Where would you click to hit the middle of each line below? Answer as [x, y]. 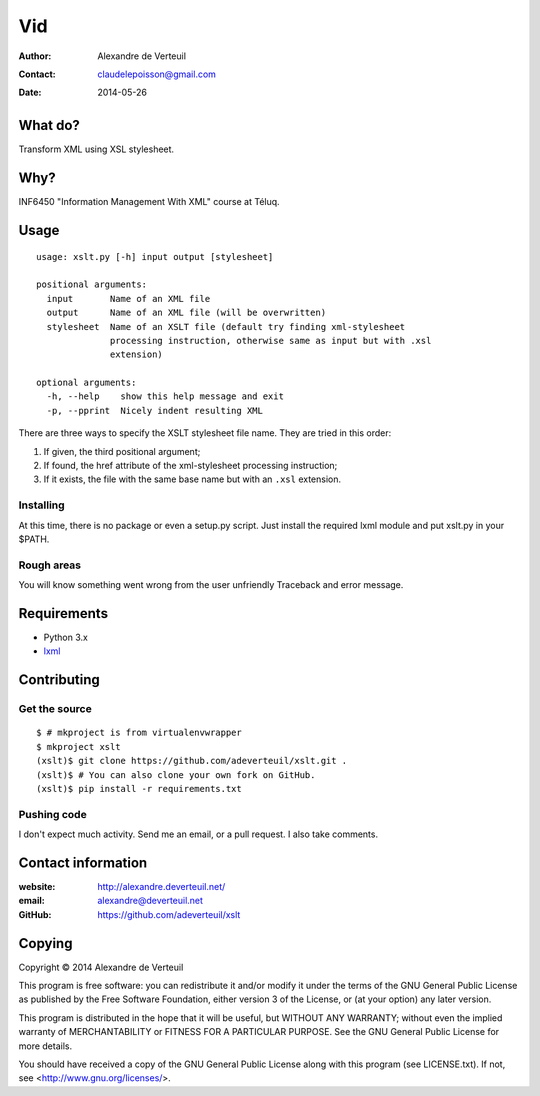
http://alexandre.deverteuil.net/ [161, 886]
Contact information [83, 862]
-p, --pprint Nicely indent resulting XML [155, 410]
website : [37, 886]
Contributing [59, 680]
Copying [45, 943]
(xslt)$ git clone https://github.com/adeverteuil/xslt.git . [192, 761]
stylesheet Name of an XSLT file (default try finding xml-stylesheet [226, 326]
